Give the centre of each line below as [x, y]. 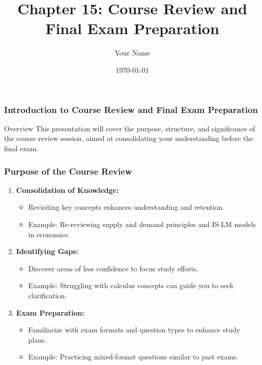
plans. [37, 339]
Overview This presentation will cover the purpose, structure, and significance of [130, 128]
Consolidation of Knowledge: [67, 190]
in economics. [49, 234]
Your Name [132, 53]
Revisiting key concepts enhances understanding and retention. [126, 207]
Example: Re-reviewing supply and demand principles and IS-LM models [142, 224]
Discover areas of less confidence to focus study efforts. [113, 268]
